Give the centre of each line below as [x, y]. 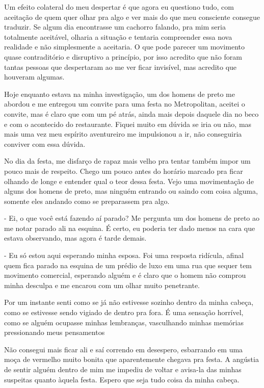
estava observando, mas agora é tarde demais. [75, 238]
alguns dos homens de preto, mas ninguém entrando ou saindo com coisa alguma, [131, 191]
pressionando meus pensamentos [55, 332]
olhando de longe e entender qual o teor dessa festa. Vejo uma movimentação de [129, 181]
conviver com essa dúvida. [45, 144]
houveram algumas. [34, 77]
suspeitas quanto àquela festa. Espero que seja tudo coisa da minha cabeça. [122, 379]
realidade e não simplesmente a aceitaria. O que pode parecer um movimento [124, 47]
